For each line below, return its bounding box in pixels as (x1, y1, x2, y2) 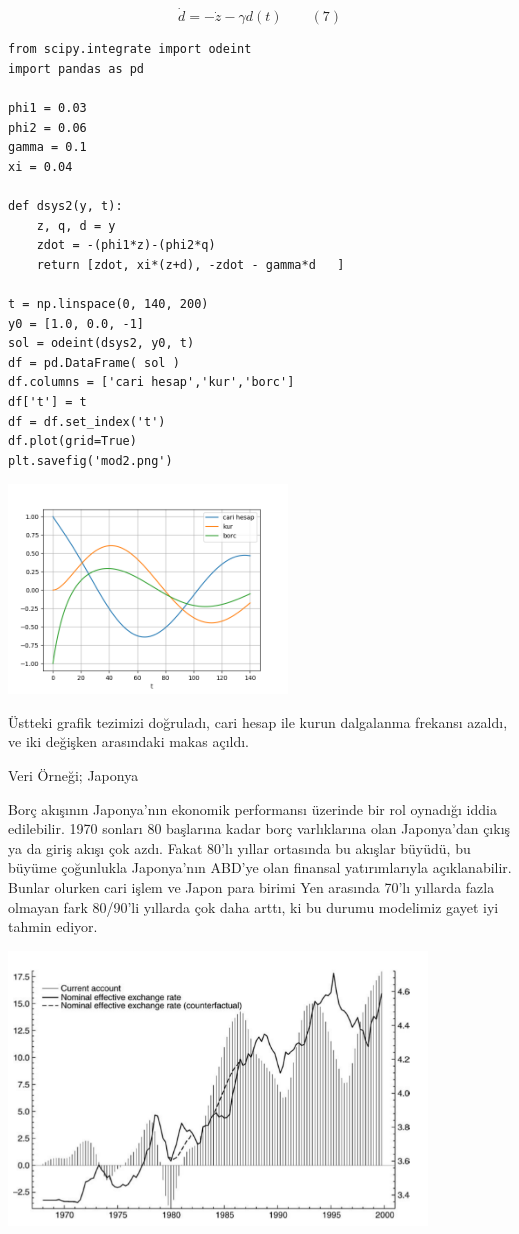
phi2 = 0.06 (8, 120, 87, 135)
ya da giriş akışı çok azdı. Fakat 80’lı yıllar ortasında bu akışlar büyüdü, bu (8, 837, 471, 858)
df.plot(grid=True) (8, 434, 137, 449)
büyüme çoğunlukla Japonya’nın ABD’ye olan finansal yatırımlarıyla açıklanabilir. (8, 857, 512, 878)
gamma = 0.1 (8, 140, 87, 155)
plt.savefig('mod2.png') (8, 453, 173, 468)
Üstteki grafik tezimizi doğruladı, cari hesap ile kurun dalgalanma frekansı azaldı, (8, 711, 508, 732)
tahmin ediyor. (8, 916, 98, 937)
